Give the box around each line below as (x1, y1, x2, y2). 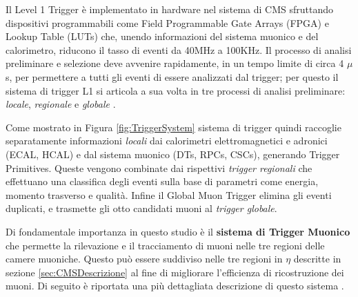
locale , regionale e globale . (6, 97, 116, 111)
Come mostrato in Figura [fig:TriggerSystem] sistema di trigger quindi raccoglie (6, 119, 341, 134)
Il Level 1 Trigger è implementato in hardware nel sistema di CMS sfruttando (6, 2, 334, 16)
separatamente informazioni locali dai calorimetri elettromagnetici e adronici (6, 133, 328, 148)
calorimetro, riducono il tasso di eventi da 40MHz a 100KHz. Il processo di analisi (6, 42, 352, 57)
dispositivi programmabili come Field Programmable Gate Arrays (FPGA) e (6, 15, 329, 30)
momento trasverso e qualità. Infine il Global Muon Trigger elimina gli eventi (6, 187, 332, 202)
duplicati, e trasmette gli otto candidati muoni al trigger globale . (6, 201, 277, 215)
